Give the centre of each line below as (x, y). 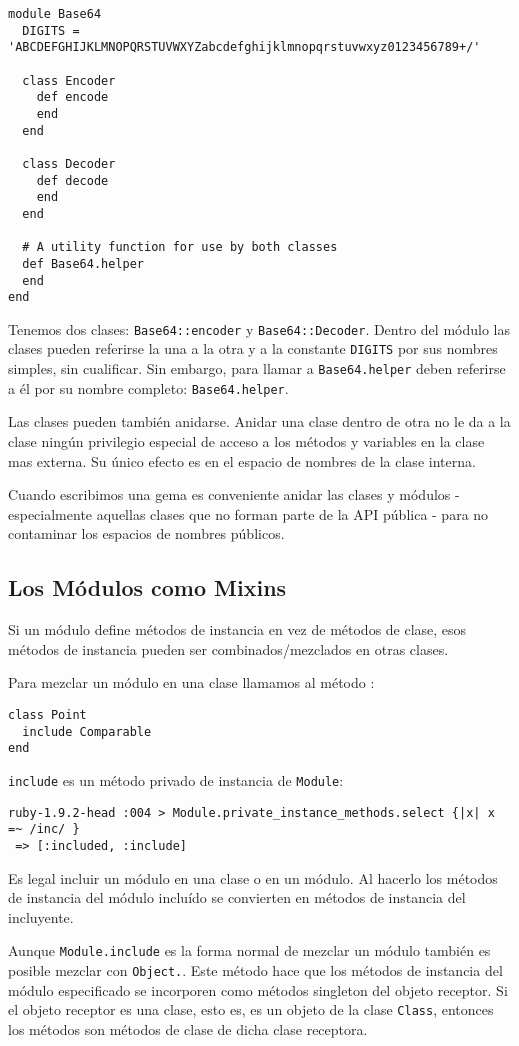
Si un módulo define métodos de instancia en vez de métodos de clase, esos (237, 629)
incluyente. (41, 916)
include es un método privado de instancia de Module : (176, 779)
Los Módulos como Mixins (147, 587)
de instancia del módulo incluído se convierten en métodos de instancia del (237, 897)
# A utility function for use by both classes (180, 247)
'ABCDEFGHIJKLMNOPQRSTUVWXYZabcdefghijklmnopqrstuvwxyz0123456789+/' (244, 47)
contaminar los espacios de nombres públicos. (146, 533)
